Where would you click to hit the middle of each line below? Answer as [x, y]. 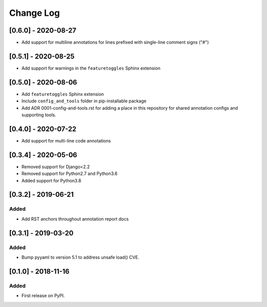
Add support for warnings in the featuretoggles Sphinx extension [91, 68]
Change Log [35, 13]
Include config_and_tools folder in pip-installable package [84, 101]
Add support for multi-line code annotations [66, 140]
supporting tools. [39, 115]
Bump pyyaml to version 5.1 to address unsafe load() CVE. [80, 257]
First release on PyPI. [43, 296]
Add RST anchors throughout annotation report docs [75, 219]
